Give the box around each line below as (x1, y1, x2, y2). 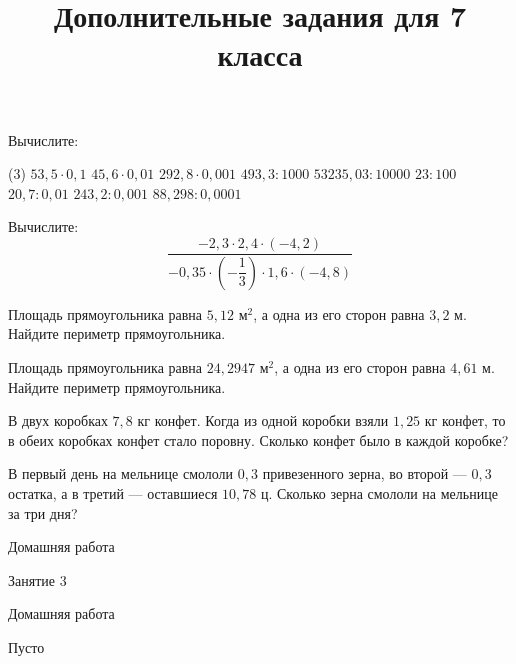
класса (217, 34, 303, 75)
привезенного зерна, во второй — (262, 463, 467, 484)
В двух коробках (8, 410, 108, 431)
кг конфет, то (424, 410, 506, 431)
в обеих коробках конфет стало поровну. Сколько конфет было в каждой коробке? (8, 429, 509, 450)
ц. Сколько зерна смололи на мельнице (260, 483, 498, 503)
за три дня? (8, 502, 78, 523)
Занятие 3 (8, 569, 67, 590)
